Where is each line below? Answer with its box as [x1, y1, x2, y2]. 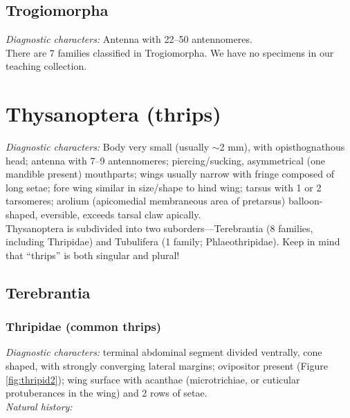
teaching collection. [6, 59, 87, 73]
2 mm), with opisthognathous [219, 140, 345, 154]
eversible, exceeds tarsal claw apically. [41, 207, 201, 222]
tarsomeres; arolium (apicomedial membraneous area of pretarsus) [6, 193, 286, 208]
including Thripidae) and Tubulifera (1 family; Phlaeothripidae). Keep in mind [6, 234, 340, 249]
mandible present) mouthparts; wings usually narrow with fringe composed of [6, 167, 335, 181]
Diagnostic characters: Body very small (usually [6, 140, 210, 154]
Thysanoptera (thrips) [6, 99, 221, 128]
